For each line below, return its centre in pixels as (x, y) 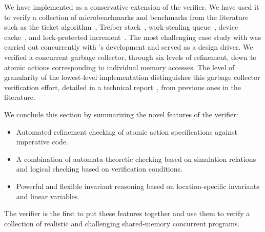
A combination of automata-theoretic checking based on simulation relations (136, 159)
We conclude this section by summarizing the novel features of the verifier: (121, 114)
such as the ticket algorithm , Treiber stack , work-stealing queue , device (121, 27)
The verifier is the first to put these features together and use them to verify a (127, 213)
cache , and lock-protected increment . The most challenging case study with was (133, 37)
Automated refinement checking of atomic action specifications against (127, 131)
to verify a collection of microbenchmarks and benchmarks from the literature (126, 17)
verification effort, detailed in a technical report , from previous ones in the (123, 87)
